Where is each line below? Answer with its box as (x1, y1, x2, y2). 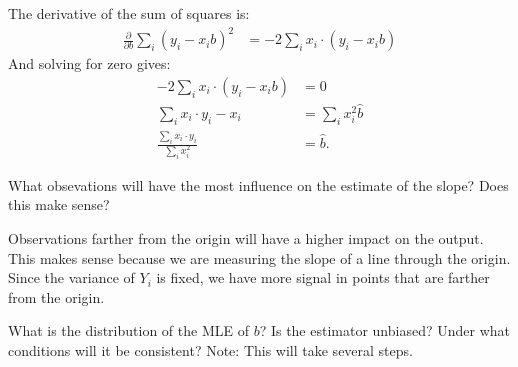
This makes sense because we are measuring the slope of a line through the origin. (8, 247, 511, 268)
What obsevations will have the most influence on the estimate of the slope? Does (8, 174, 509, 195)
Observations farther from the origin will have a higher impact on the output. (8, 227, 484, 248)
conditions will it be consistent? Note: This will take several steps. (8, 339, 413, 360)
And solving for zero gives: (8, 53, 171, 74)
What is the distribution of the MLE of (8, 320, 249, 341)
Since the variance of (8, 267, 135, 288)
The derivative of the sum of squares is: (8, 3, 250, 23)
